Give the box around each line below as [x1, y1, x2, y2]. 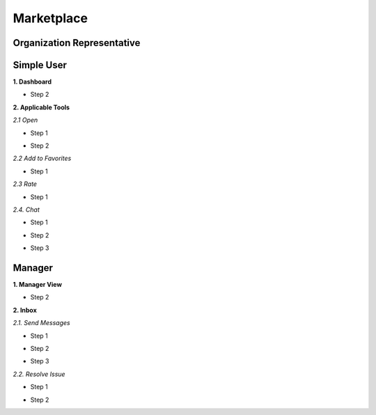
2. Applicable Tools [13, 103, 70, 111]
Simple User [13, 59, 68, 71]
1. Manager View [13, 281, 63, 289]
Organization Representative [13, 37, 141, 49]
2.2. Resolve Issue [13, 370, 65, 378]
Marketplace [13, 10, 88, 26]
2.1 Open [13, 116, 38, 125]
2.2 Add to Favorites [13, 154, 72, 163]
